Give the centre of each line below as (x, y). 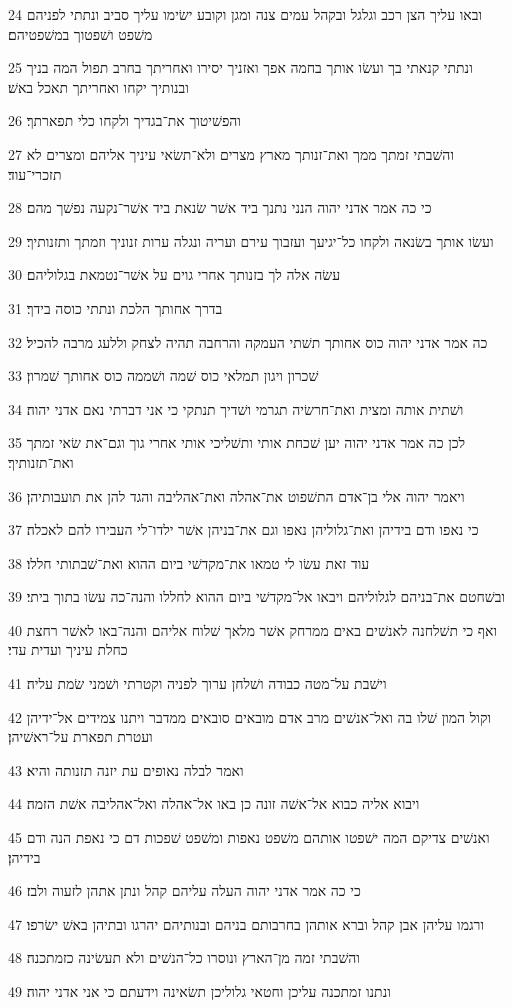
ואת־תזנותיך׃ (41, 461)
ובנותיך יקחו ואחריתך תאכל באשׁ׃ (98, 86)
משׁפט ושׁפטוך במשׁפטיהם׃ (80, 33)
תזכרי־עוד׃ (35, 173)
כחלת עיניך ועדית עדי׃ (68, 649)
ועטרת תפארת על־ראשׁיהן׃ (80, 736)
